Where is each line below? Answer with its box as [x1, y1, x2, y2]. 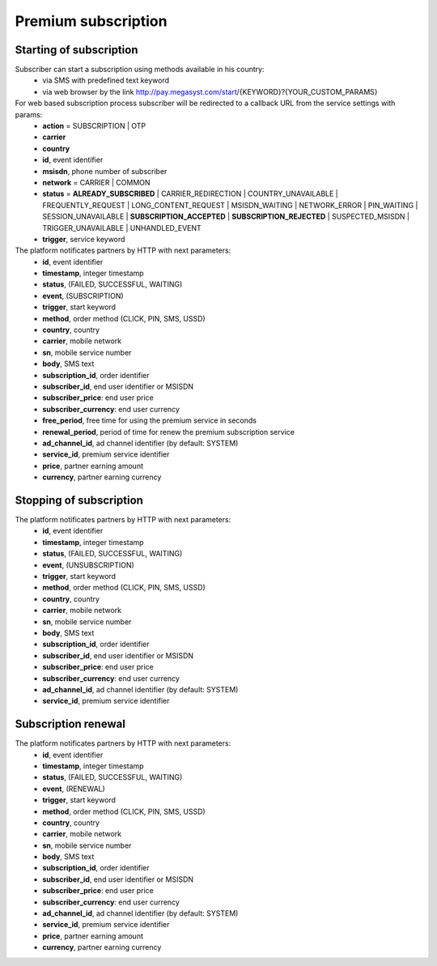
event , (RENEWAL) [42, 784, 105, 794]
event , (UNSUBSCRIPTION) [42, 560, 135, 570]
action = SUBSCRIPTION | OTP [42, 121, 146, 131]
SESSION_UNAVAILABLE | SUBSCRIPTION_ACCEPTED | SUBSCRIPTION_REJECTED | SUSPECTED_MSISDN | [42, 211, 410, 222]
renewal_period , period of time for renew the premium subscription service [42, 427, 295, 436]
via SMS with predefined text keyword [42, 75, 170, 85]
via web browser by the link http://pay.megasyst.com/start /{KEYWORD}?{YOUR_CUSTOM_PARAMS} [42, 87, 378, 96]
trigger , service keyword [42, 234, 125, 244]
